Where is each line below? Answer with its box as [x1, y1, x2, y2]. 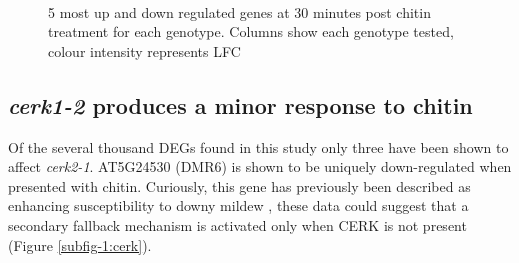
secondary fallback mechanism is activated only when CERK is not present [8, 214, 467, 235]
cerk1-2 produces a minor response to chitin [8, 89, 473, 120]
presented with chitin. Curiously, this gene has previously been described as [8, 175, 471, 196]
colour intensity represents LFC [48, 40, 241, 61]
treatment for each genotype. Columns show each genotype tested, [48, 21, 454, 42]
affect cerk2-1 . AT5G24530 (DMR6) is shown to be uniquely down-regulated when [8, 156, 512, 177]
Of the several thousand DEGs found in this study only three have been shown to [8, 136, 509, 157]
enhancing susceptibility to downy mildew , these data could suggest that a [8, 195, 469, 216]
